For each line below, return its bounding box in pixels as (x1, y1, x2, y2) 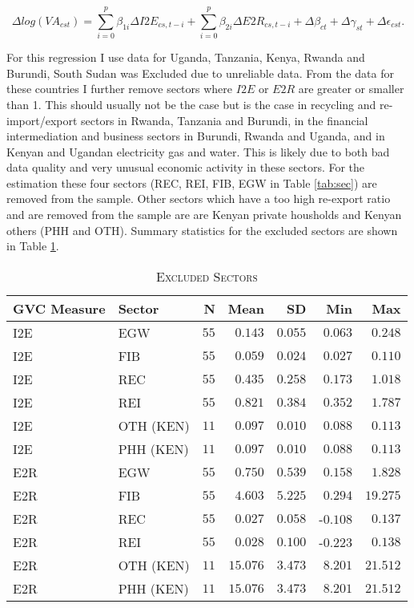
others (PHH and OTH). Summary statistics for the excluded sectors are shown (6, 221, 398, 238)
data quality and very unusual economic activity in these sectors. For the (6, 159, 365, 176)
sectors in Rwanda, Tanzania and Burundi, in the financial (81, 111, 368, 128)
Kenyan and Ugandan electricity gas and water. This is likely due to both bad (6, 143, 390, 160)
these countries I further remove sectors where (6, 80, 233, 97)
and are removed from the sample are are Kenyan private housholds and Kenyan (6, 206, 402, 223)
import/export (6, 111, 78, 128)
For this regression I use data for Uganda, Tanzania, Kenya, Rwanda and (6, 49, 365, 66)
